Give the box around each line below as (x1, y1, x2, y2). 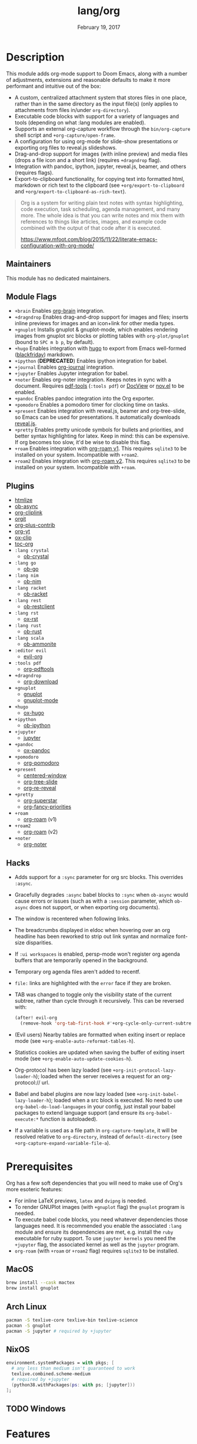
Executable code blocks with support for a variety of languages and (14, 113, 179, 120)
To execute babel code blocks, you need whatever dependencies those (14, 1215, 188, 1223)
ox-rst (23, 616, 38, 623)
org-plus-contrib (14, 521, 55, 528)
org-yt (14, 528, 31, 535)
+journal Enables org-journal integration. (14, 364, 115, 371)
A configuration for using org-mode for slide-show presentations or (14, 137, 178, 145)
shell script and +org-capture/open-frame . (14, 131, 116, 138)
